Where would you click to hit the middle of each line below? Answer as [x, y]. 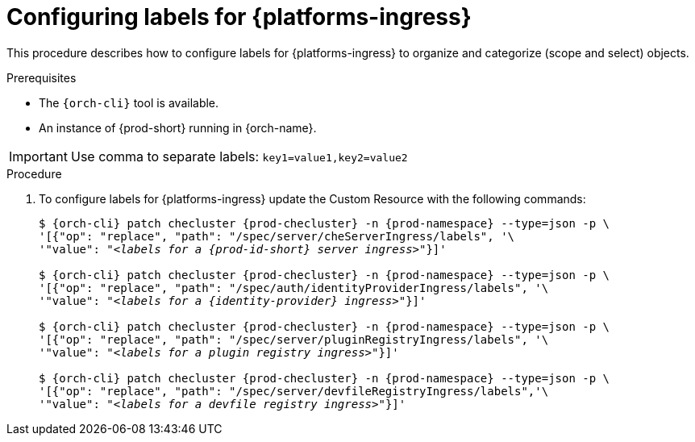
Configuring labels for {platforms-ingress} [239, 17]
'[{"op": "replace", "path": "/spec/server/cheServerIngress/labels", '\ [277, 236]
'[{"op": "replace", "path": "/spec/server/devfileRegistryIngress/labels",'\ [294, 391]
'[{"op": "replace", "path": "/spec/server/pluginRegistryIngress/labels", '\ [294, 339]
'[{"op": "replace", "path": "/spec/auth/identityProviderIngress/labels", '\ [294, 288]
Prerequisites [42, 77]
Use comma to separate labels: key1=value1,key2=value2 [239, 156]
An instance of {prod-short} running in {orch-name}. [178, 127]
